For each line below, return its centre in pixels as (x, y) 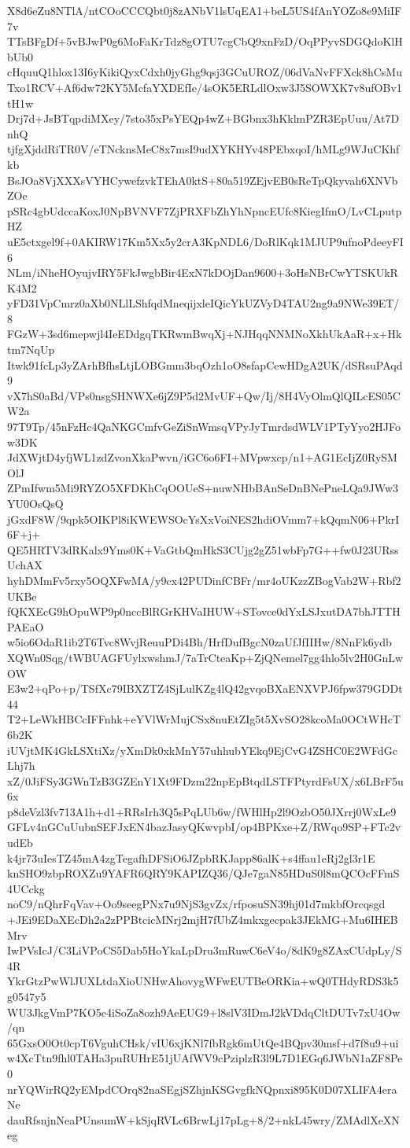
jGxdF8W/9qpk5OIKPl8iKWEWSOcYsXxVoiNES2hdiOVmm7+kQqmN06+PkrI (203, 519)
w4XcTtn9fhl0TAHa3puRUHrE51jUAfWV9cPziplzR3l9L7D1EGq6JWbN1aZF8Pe (205, 1058)
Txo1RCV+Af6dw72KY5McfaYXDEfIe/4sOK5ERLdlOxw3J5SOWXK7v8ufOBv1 (205, 87)
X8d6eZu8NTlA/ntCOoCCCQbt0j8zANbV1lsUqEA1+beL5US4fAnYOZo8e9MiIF (205, 10)
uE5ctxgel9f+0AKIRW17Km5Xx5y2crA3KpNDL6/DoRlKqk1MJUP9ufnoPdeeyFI (205, 241)
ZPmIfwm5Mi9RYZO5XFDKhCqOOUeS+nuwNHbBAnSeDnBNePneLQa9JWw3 (203, 488)
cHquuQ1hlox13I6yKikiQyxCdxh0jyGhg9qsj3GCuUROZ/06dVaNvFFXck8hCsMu (205, 72)
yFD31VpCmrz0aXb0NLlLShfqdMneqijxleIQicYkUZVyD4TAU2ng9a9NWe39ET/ (203, 303)
